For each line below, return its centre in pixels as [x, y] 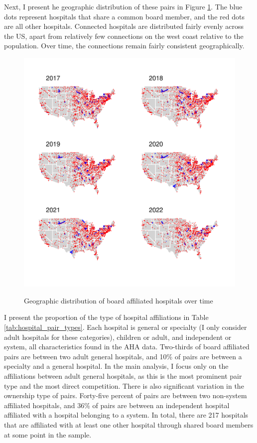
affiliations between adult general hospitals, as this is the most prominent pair [123, 376]
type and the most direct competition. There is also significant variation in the [124, 385]
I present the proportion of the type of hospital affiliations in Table [106, 317]
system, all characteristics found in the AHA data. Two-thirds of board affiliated [127, 347]
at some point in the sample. [48, 434]
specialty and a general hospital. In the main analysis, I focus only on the [116, 366]
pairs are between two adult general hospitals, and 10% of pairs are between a [123, 356]
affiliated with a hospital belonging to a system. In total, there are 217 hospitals [126, 415]
